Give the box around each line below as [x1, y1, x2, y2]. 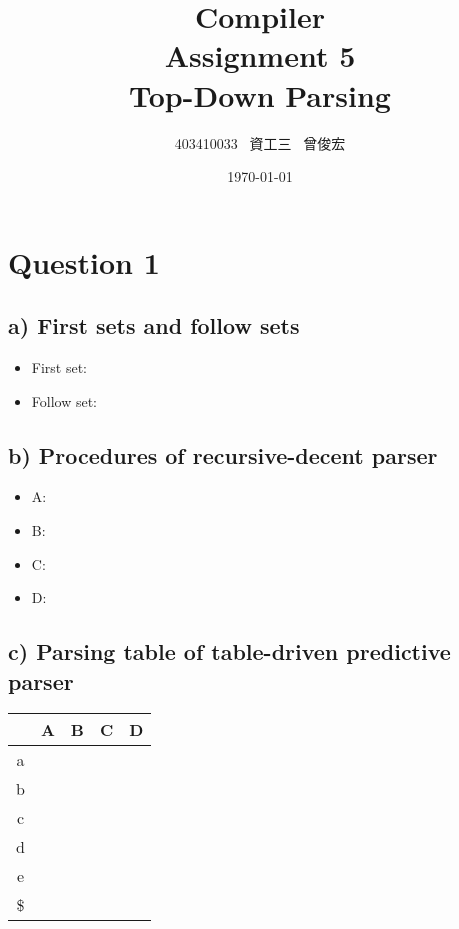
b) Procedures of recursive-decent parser [8, 439, 438, 470]
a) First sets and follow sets [8, 310, 300, 341]
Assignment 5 [164, 35, 356, 76]
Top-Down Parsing [129, 74, 391, 115]
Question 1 [8, 241, 160, 282]
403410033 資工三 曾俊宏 [174, 132, 346, 153]
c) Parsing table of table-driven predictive [8, 636, 451, 667]
